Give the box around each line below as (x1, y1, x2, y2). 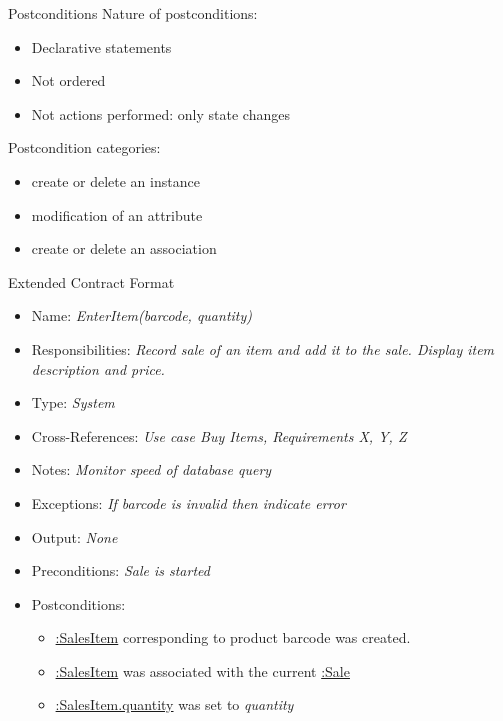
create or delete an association (31, 238, 217, 259)
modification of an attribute (31, 204, 203, 225)
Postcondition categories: (8, 137, 161, 158)
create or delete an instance (31, 170, 200, 191)
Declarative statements (31, 36, 172, 57)
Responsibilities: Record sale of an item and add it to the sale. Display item (31, 338, 495, 359)
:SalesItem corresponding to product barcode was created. (55, 627, 411, 648)
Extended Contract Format (8, 271, 175, 292)
